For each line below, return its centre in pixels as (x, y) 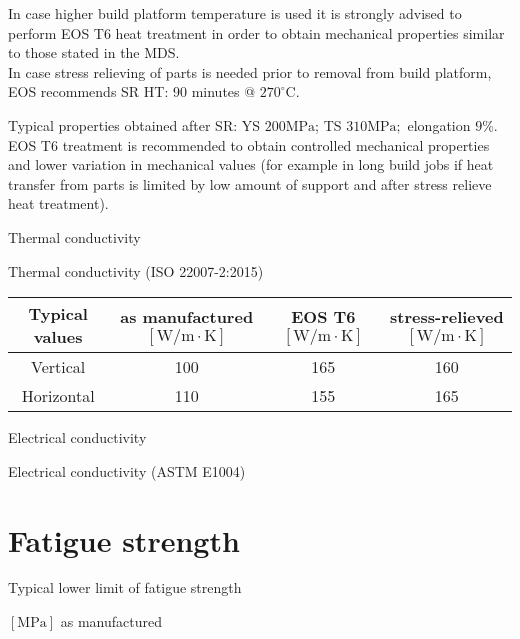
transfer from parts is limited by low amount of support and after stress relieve (250, 183)
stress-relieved (447, 316)
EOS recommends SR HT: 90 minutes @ (132, 91)
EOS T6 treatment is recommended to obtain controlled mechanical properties (249, 144)
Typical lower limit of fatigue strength (125, 587)
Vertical (58, 367)
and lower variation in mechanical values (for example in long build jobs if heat (251, 164)
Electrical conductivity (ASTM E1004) (127, 470)
